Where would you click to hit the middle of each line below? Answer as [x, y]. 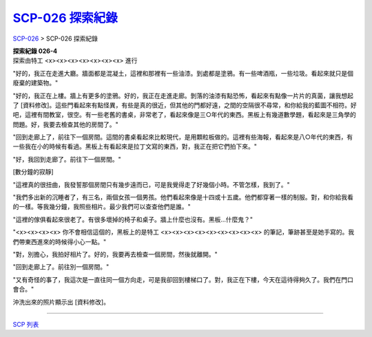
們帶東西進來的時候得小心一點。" [60, 241]
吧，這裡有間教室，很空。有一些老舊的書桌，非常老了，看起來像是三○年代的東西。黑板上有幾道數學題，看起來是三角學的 [184, 115]
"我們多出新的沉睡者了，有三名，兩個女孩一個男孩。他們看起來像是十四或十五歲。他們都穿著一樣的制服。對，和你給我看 [183, 197]
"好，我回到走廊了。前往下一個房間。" [67, 159]
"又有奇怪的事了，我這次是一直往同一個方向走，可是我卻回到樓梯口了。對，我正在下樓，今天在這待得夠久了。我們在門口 [183, 279]
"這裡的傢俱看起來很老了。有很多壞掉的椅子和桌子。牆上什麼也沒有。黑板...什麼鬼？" [133, 219]
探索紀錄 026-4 [35, 51]
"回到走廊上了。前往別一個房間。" [61, 267]
